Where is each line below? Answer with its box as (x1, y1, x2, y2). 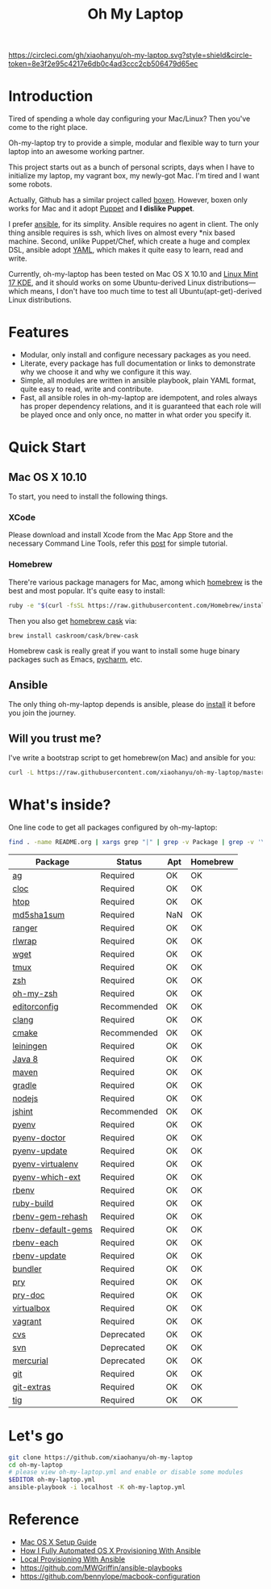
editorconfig (12, 1001, 59, 1012)
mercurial (12, 1355, 48, 1366)
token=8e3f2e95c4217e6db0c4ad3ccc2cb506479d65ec (8, 59, 198, 69)
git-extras (12, 1381, 51, 1392)
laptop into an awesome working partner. (8, 147, 145, 157)
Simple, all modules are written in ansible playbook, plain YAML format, (19, 376, 256, 386)
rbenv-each (12, 1236, 59, 1248)
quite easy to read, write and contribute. (19, 384, 154, 394)
